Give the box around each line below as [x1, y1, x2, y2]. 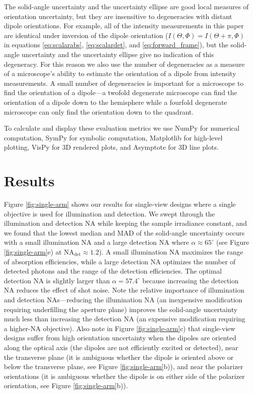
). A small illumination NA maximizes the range [98, 247, 243, 256]
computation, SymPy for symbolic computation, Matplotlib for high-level [4, 132, 223, 142]
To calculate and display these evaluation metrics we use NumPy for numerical [4, 123, 240, 133]
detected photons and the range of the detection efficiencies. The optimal [4, 266, 222, 276]
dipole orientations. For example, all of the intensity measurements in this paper [4, 20, 244, 31]
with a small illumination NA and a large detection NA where [4, 237, 189, 247]
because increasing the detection [142, 275, 239, 285]
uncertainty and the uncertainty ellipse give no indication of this [21, 49, 214, 59]
